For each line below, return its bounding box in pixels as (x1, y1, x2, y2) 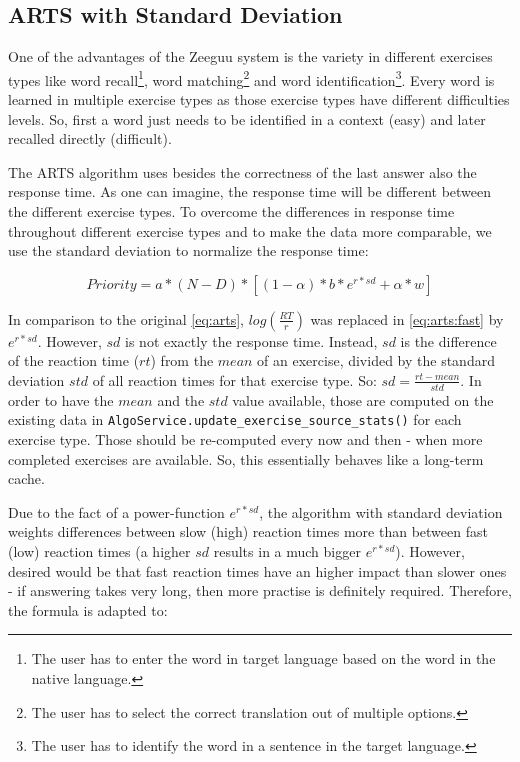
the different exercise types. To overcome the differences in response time (8, 201, 455, 222)
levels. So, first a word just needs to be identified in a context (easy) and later (8, 108, 486, 129)
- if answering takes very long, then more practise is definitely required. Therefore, (8, 580, 512, 601)
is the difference (400, 330, 497, 351)
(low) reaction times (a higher (8, 541, 191, 562)
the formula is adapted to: (8, 599, 168, 620)
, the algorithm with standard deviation (259, 501, 503, 522)
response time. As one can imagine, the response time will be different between (8, 181, 492, 202)
